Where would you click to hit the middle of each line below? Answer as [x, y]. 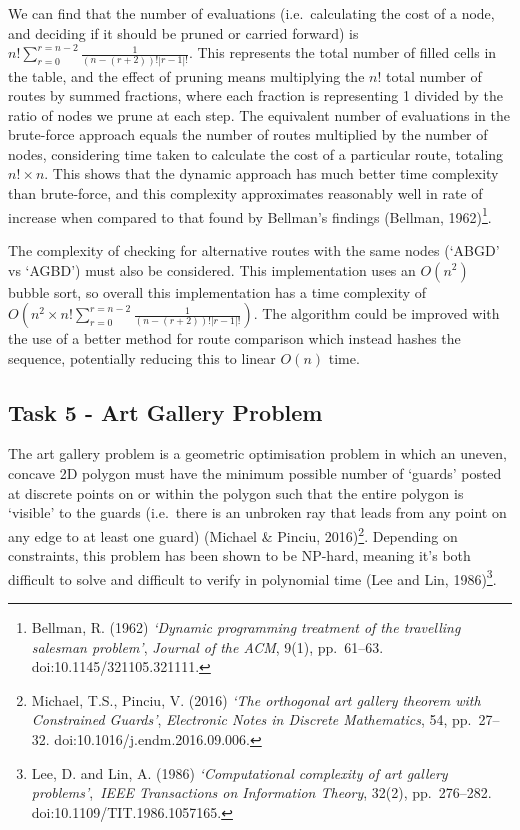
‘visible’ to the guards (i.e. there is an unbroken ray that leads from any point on [257, 512]
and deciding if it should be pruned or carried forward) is [183, 32]
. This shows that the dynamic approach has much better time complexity [271, 173]
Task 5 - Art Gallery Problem [165, 411]
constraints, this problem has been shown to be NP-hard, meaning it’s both [239, 555]
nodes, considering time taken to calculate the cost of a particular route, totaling [256, 153]
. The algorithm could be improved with [376, 313]
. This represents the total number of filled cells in [342, 52]
